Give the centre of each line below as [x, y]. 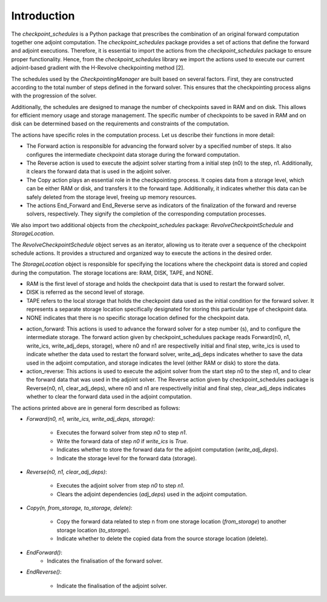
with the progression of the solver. [54, 96]
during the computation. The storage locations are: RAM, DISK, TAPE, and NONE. [112, 273]
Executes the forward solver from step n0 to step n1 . [122, 432]
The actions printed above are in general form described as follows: [96, 408]
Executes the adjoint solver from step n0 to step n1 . [121, 486]
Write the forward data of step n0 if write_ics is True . [122, 441]
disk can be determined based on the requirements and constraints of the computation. [120, 124]
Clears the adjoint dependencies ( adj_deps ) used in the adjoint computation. [152, 494]
